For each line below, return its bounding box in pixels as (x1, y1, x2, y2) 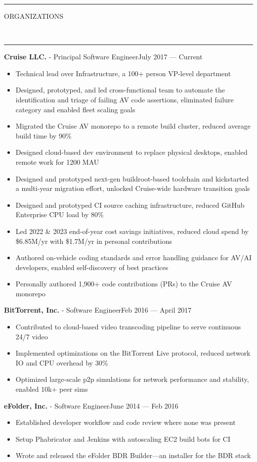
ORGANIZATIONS (4, 11, 64, 21)
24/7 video (15, 331, 48, 341)
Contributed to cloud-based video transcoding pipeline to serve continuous (15, 322, 241, 332)
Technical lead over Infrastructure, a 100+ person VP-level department (15, 68, 231, 78)
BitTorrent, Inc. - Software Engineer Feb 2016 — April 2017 (4, 305, 192, 315)
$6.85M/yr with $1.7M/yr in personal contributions (15, 235, 172, 246)
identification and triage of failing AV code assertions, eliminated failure (15, 94, 234, 104)
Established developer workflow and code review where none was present (15, 417, 236, 427)
